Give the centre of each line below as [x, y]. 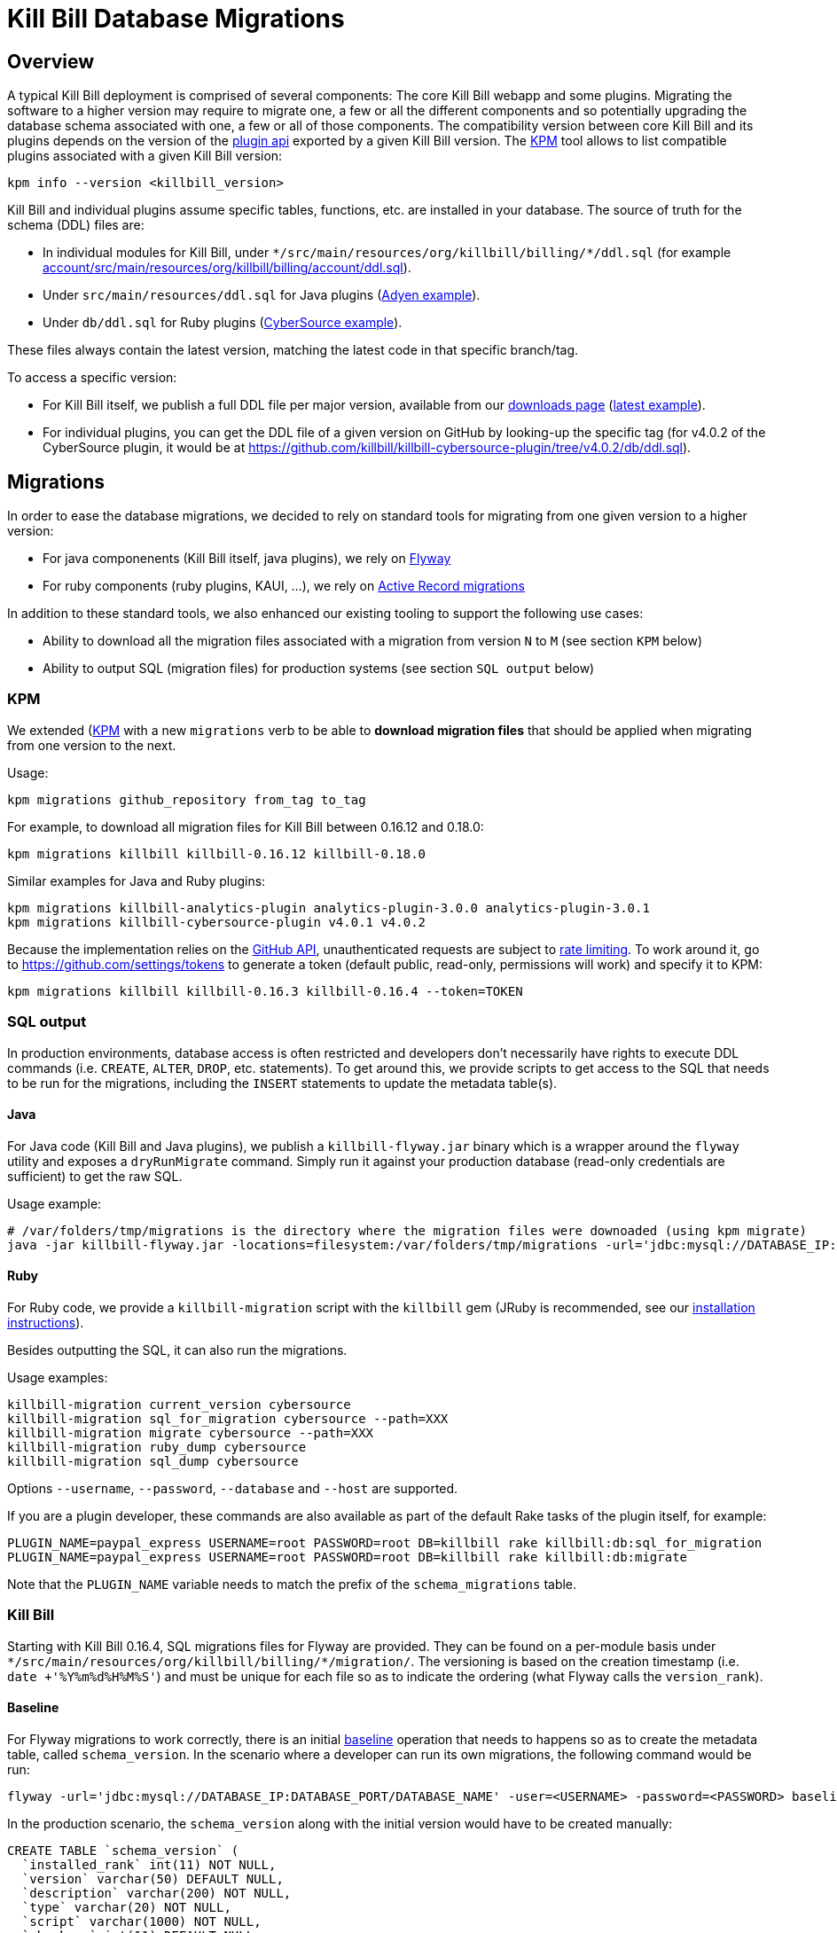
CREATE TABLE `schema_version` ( [123, 1850]
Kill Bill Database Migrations [176, 19]
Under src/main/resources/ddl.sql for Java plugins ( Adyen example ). [262, 295]
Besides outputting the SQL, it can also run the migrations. [177, 1350]
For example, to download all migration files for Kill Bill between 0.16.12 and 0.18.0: [246, 826]
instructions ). [46, 1322]
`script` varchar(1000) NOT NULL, [141, 1921]
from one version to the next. [92, 745]
